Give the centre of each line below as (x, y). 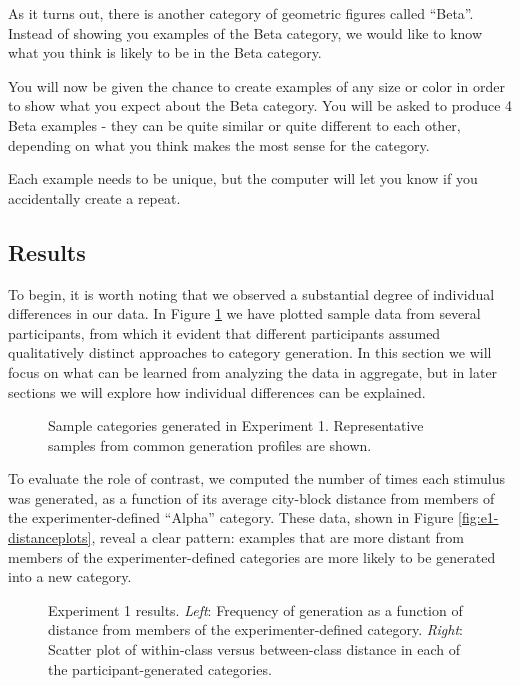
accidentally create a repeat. (94, 197)
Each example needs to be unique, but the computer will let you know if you (243, 178)
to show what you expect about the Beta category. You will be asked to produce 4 (260, 105)
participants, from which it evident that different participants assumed (224, 332)
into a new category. (70, 576)
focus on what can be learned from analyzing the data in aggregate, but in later (253, 371)
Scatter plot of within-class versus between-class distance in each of (254, 649)
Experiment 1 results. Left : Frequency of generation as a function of (255, 609)
